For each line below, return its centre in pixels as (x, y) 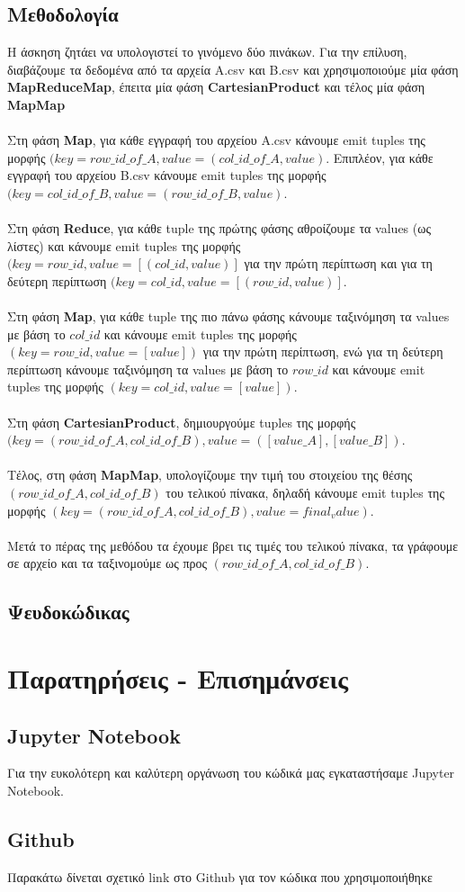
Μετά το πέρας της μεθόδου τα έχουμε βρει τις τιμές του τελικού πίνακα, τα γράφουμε (233, 545)
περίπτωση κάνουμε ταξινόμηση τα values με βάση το (148, 369)
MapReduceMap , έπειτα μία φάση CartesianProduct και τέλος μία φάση (216, 87)
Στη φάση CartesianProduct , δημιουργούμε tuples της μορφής (182, 422)
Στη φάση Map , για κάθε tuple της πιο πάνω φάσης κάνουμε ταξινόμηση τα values (228, 316)
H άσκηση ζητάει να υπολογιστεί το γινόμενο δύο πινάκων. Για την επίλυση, (207, 52)
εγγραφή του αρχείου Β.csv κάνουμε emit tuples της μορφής (167, 175)
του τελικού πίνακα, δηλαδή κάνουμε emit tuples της (305, 493)
